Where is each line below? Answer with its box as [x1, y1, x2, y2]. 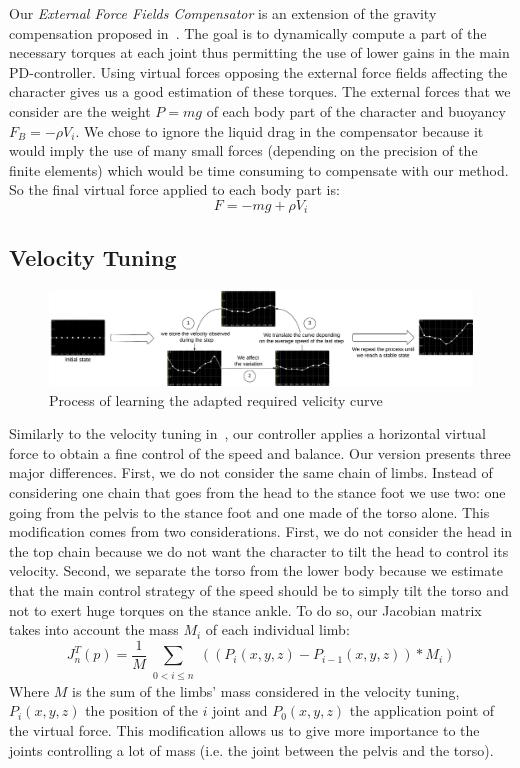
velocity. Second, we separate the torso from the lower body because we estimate [9, 560, 503, 581]
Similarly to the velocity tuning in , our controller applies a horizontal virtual [9, 423, 486, 444]
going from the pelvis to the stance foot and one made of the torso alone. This [9, 501, 490, 522]
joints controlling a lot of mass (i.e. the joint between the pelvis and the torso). [9, 739, 494, 760]
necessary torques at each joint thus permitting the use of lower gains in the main [9, 42, 510, 63]
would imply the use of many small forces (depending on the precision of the [9, 140, 478, 161]
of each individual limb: [205, 619, 350, 640]
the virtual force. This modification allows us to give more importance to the [9, 719, 480, 740]
